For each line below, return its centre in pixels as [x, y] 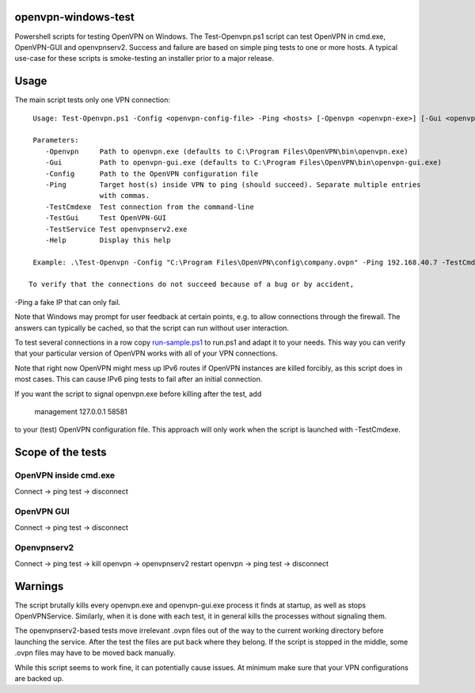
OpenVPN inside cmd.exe [65, 475]
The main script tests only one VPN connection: [92, 100]
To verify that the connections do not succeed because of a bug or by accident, [192, 284]
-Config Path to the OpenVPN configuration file [152, 173]
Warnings [39, 586]
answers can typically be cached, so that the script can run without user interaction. [152, 328]
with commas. [125, 196]
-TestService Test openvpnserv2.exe [116, 229]
